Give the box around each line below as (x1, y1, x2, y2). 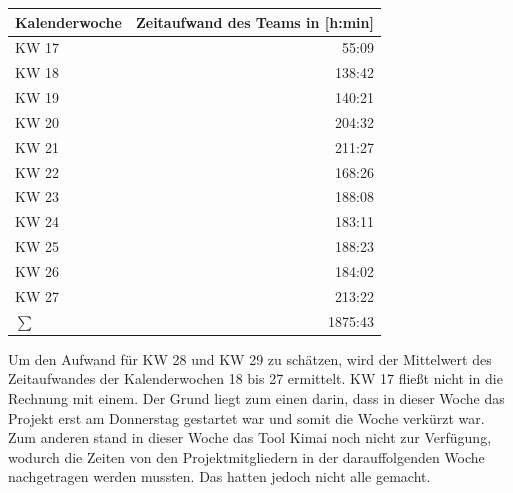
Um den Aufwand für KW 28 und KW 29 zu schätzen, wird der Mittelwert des (8, 348, 492, 369)
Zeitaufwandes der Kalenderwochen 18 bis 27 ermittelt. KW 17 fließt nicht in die (8, 368, 503, 389)
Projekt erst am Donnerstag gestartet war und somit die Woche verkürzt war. (8, 407, 485, 428)
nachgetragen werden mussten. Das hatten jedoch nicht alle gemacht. (8, 466, 431, 487)
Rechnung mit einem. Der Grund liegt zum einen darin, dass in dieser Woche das (8, 387, 505, 408)
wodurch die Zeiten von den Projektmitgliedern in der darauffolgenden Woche (8, 446, 485, 467)
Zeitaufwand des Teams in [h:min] (135, 11, 374, 32)
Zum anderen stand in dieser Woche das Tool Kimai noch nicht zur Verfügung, (8, 427, 492, 448)
